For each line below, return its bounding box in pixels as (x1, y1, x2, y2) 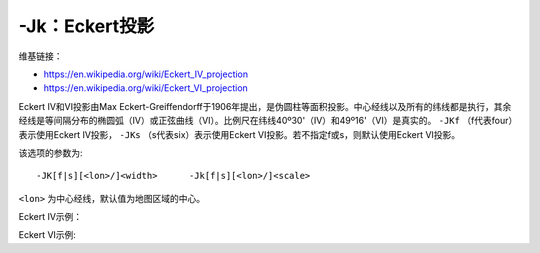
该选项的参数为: (18, 146, 84, 159)
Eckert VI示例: (18, 229, 77, 241)
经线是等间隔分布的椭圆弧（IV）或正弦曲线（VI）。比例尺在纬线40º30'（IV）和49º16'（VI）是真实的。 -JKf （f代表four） (18, 115, 518, 127)
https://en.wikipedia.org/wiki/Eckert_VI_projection (43, 82, 249, 94)
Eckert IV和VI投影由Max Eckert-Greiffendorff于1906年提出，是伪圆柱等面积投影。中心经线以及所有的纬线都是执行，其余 (18, 100, 512, 112)
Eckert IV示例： (18, 211, 83, 223)
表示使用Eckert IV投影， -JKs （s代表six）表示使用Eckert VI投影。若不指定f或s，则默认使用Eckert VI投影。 (18, 128, 461, 140)
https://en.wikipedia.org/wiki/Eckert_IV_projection (43, 68, 249, 80)
